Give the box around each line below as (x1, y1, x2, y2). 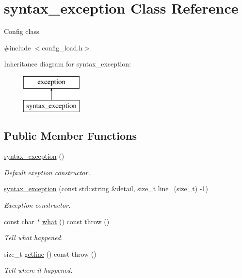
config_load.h (42, 42, 83, 52)
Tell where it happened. (4, 265, 73, 275)
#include (4, 42, 31, 52)
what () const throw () (42, 216, 110, 226)
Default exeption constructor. (4, 167, 90, 177)
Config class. (4, 26, 41, 36)
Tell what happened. (4, 232, 63, 243)
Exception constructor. (4, 200, 71, 210)
